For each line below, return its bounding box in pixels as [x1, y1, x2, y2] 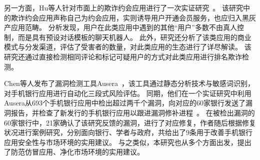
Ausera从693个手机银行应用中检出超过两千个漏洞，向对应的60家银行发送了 [4, 97, 246, 108]
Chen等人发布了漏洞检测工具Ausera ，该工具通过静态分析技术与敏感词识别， [4, 78, 255, 88]
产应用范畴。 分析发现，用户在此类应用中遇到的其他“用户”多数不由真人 [4, 22, 237, 32]
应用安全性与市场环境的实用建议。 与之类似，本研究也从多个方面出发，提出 [4, 136, 251, 147]
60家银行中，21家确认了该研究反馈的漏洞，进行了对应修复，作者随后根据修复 [4, 117, 256, 127]
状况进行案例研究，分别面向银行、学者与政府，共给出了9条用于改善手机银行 [4, 127, 252, 137]
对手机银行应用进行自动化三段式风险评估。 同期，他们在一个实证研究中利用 [4, 87, 251, 98]
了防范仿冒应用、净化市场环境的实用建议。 [4, 146, 144, 157]
